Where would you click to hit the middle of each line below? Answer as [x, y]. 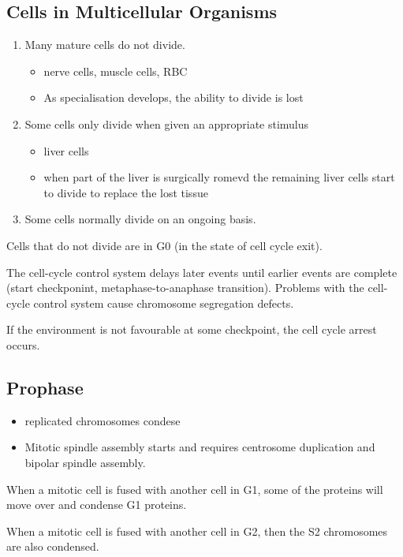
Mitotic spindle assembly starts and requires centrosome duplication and [200, 447]
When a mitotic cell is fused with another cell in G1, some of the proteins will [195, 489]
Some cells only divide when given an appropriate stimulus [167, 123]
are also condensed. [53, 546]
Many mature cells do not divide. [105, 45]
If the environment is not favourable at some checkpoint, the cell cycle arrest [192, 329]
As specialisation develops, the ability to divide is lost [174, 97]
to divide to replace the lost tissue [126, 192]
